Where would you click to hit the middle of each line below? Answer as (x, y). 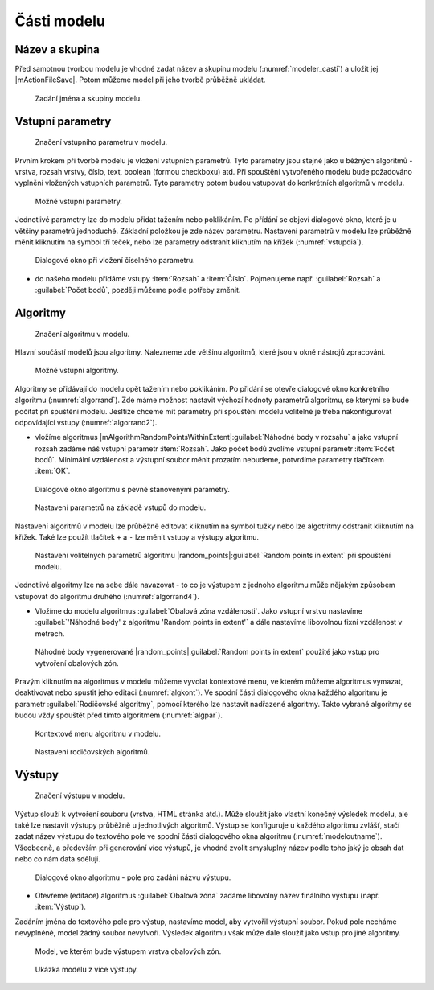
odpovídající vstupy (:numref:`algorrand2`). (86, 422)
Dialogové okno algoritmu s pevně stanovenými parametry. (133, 489)
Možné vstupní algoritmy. (77, 371)
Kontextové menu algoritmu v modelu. (98, 733)
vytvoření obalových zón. (77, 663)
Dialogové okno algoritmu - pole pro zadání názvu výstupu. (133, 877)
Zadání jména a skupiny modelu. (88, 98)
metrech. (50, 633)
